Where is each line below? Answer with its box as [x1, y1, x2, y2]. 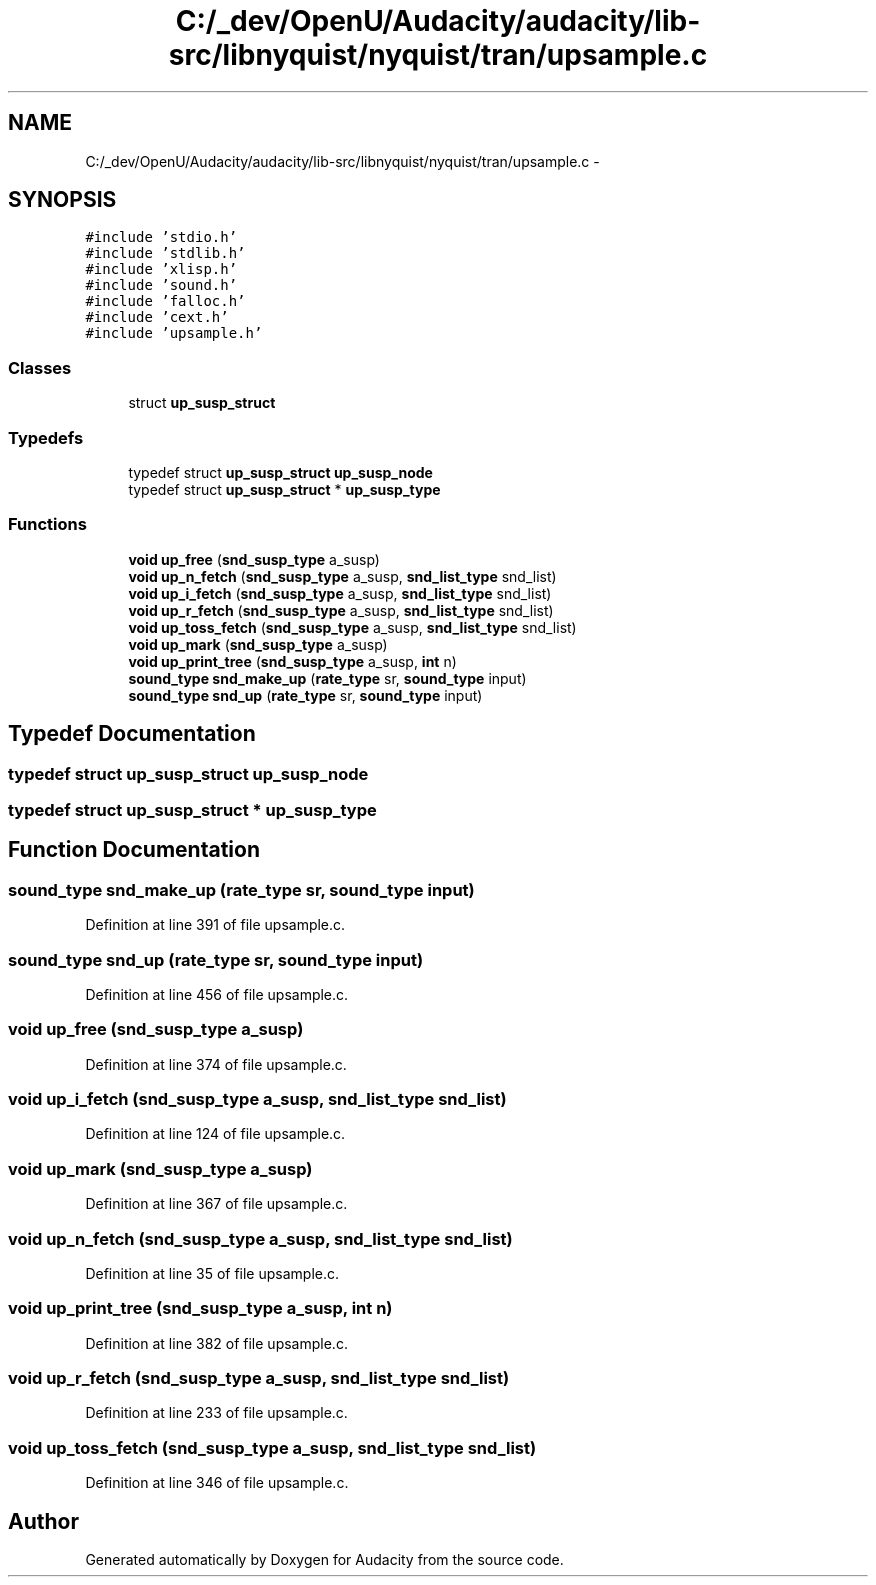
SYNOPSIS [8, 187, 117, 213]
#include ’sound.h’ [85, 277, 238, 294]
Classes [8, 357, 72, 378]
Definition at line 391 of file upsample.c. [85, 916, 346, 934]
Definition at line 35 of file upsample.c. [85, 1264, 340, 1282]
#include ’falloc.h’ [85, 293, 246, 310]
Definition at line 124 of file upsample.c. [85, 1125, 346, 1143]
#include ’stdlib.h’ [85, 245, 246, 262]
